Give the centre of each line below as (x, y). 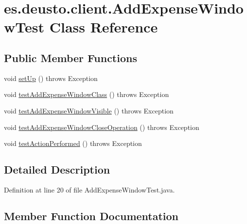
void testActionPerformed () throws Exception (73, 143)
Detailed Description (57, 169)
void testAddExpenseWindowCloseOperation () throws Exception (102, 127)
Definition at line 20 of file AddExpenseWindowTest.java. (89, 189)
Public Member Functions (71, 57)
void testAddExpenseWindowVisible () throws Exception (89, 110)
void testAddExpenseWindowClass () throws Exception (87, 94)
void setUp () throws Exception (51, 78)
